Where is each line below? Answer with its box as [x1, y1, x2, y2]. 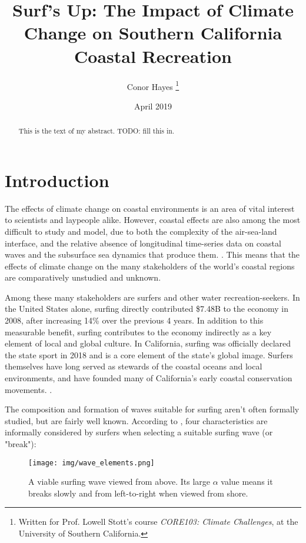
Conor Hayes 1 [127, 78, 179, 92]
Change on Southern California [24, 21, 282, 45]
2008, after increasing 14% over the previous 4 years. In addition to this [5, 314, 264, 327]
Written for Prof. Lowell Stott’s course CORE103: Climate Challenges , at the [18, 515, 298, 528]
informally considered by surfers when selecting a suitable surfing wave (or [5, 426, 273, 438]
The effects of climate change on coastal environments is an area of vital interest [5, 202, 295, 214]
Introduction [5, 168, 109, 192]
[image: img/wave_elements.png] [28, 458, 155, 467]
